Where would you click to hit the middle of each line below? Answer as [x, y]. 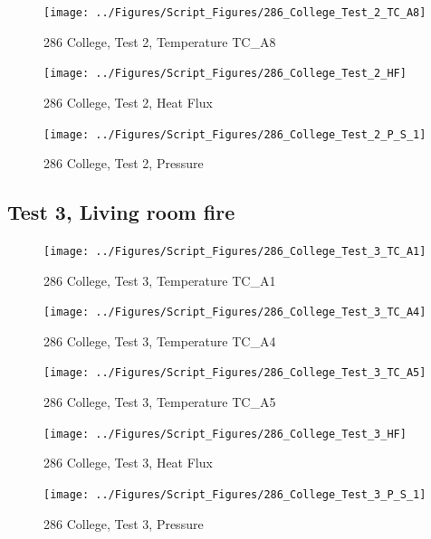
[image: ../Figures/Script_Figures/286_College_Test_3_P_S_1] [235, 494]
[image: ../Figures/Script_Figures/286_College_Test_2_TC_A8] [235, 13]
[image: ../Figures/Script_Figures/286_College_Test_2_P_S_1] [235, 134]
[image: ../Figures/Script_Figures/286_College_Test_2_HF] [225, 74]
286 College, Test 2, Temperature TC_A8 [160, 41]
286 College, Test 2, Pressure [124, 163]
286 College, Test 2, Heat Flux [128, 102]
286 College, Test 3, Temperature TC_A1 [160, 280]
